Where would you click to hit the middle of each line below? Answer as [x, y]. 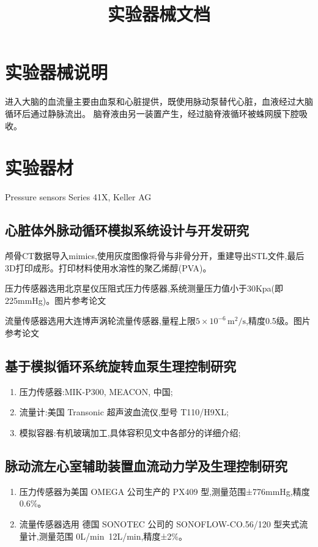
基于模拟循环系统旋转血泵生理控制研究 [120, 365]
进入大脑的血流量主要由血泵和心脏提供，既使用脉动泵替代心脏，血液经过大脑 [159, 101]
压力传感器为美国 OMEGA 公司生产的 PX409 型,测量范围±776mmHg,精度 [165, 491]
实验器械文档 [159, 14]
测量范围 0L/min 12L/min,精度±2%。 [113, 536]
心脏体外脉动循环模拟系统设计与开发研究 [127, 230]
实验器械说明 [57, 72]
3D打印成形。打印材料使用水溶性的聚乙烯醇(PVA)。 [108, 267]
